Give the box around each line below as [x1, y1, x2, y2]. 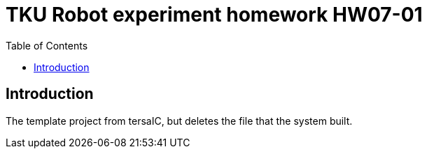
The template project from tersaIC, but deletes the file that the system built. [6, 114, 353, 127]
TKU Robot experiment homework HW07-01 [6, 3, 423, 26]
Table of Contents [6, 39, 88, 52]
